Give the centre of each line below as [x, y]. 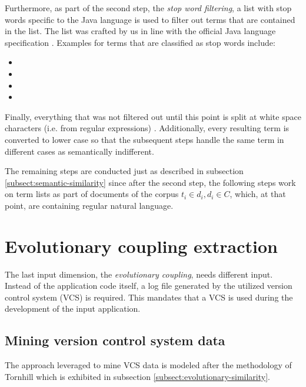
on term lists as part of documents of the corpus [92, 194]
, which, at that [258, 194]
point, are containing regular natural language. [89, 205]
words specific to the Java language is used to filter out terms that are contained [150, 19]
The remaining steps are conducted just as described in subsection [124, 171]
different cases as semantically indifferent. [79, 151]
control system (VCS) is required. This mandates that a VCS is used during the [149, 297]
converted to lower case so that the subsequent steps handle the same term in [144, 139]
